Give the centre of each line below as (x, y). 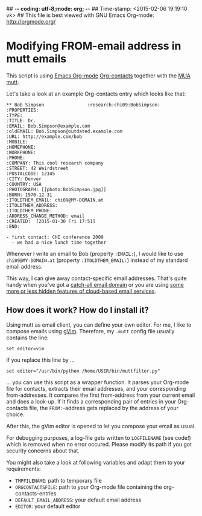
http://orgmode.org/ (31, 21)
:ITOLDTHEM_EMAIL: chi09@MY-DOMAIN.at (55, 200)
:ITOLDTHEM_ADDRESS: (32, 205)
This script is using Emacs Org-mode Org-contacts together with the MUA (99, 76)
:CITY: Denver (24, 179)
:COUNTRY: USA (24, 184)
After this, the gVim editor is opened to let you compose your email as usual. (101, 426)
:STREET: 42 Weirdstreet (37, 168)
